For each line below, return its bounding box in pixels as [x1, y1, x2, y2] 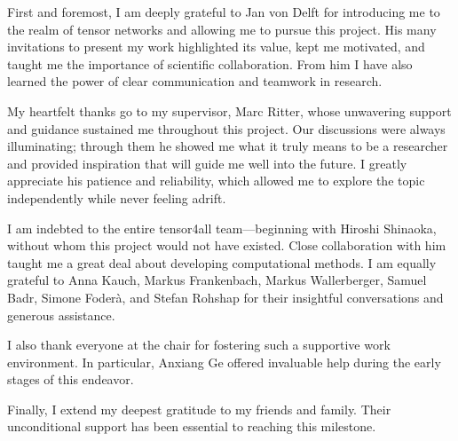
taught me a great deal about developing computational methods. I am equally [7, 253, 437, 272]
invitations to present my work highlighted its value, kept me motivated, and [7, 37, 425, 56]
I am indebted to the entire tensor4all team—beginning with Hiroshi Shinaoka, [7, 218, 437, 237]
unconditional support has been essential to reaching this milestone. [7, 417, 376, 436]
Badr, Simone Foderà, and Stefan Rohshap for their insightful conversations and [7, 287, 444, 306]
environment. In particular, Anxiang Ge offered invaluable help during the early [7, 352, 441, 371]
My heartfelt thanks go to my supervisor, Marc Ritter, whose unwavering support [7, 101, 452, 120]
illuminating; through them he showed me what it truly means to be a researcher [7, 137, 448, 155]
